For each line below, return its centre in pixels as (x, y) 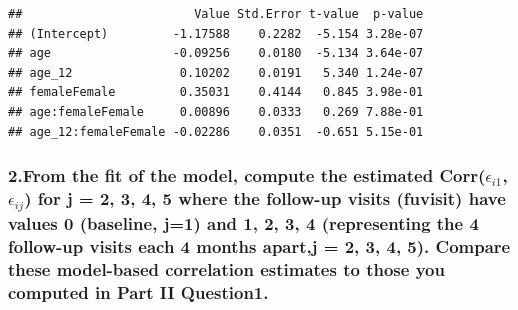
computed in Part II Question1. (138, 291)
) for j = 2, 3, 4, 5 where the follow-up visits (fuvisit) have (265, 198)
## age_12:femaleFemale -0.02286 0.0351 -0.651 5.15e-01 (216, 131)
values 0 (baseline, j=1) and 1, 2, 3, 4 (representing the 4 (243, 223)
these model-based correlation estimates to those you (226, 268)
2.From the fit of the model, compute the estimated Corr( (247, 175)
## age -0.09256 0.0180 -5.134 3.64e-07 (216, 53)
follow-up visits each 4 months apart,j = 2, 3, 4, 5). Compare (259, 245)
